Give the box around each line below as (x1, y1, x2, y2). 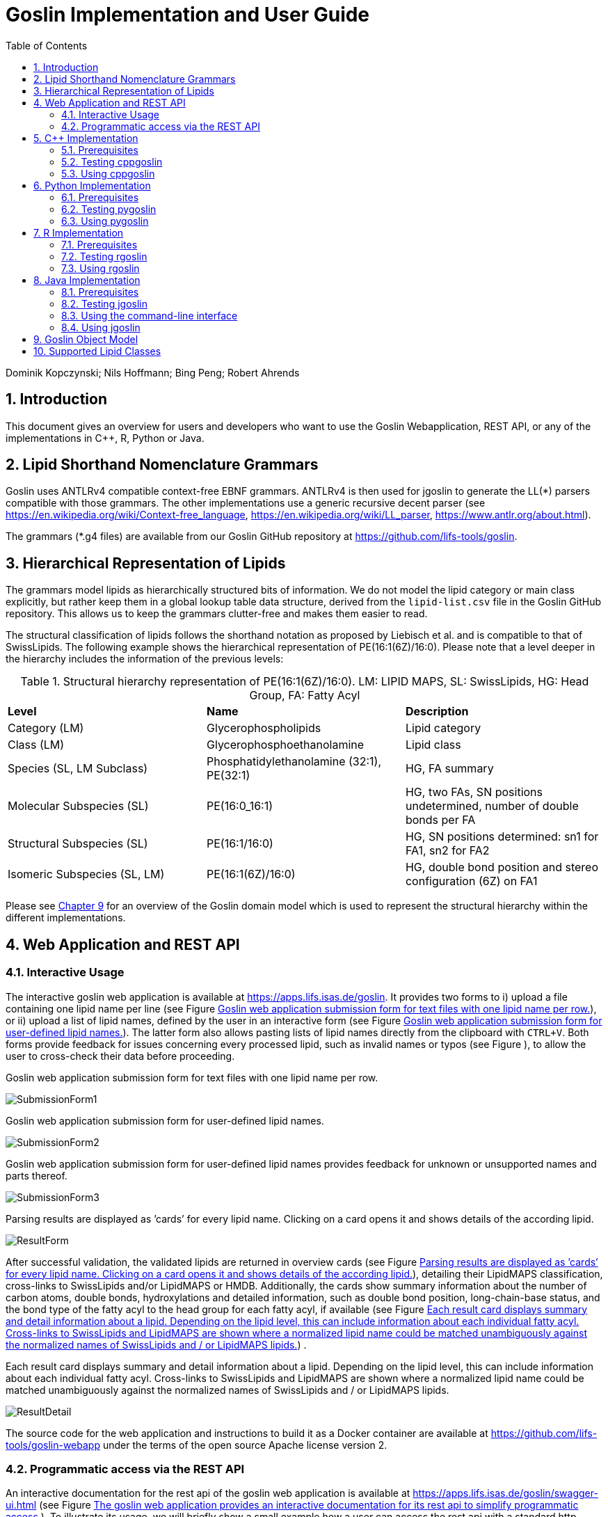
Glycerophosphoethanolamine (206, 738, 365, 752)
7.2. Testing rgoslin (61, 250, 147, 262)
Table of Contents (6, 39, 88, 51)
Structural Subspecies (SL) (8, 836, 148, 851)
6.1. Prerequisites (61, 191, 139, 203)
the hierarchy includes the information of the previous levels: (6, 653, 284, 665)
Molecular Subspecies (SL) (8, 799, 149, 813)
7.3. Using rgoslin (61, 262, 140, 274)
